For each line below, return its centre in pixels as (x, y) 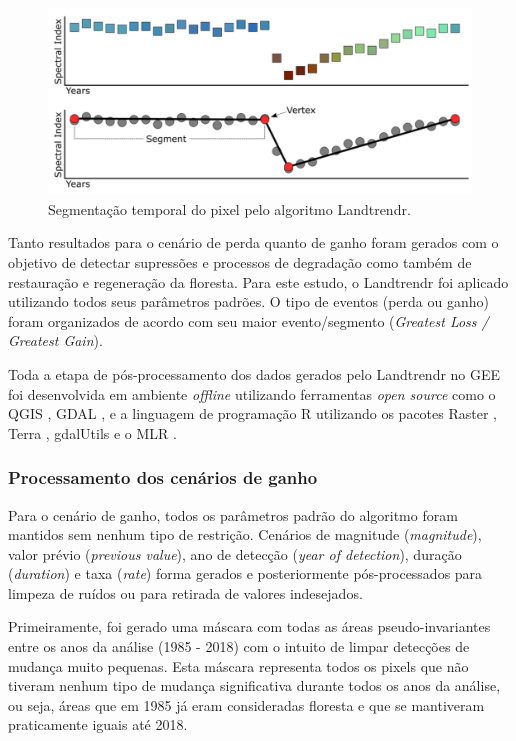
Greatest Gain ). (55, 340)
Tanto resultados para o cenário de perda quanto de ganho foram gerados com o (253, 242)
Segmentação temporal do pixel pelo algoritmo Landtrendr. (229, 208)
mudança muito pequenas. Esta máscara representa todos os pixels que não (238, 665)
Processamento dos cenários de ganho (163, 477)
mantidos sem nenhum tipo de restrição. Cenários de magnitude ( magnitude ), (245, 534)
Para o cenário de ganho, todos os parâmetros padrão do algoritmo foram (233, 514)
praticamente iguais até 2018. (98, 724)
